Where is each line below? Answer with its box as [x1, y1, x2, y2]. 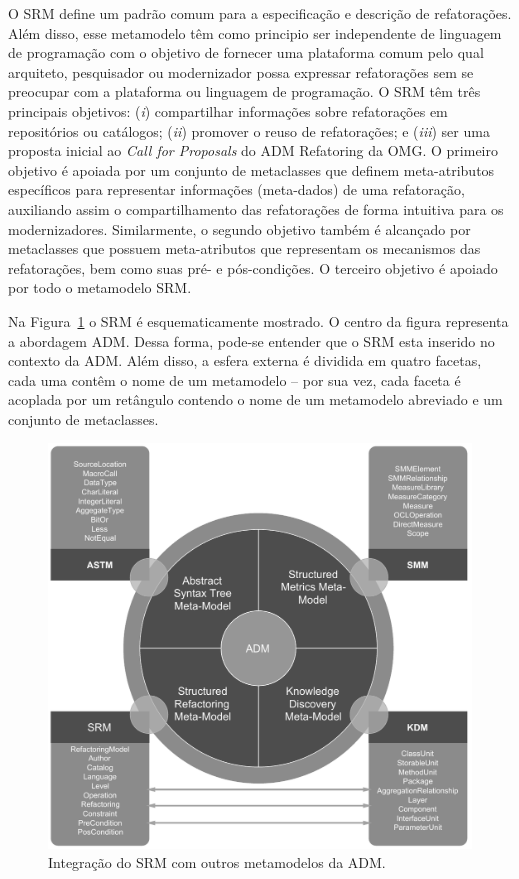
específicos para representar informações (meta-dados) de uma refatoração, [8, 179, 465, 200]
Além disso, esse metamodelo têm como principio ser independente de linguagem [8, 22, 502, 43]
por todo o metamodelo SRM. [8, 277, 192, 298]
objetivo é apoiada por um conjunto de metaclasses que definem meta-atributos [8, 159, 495, 180]
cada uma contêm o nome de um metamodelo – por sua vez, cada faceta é [8, 369, 461, 390]
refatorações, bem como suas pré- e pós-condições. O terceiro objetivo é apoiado [8, 257, 498, 278]
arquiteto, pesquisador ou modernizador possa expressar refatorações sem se [8, 61, 474, 82]
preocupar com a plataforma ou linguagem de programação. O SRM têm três [8, 81, 481, 102]
